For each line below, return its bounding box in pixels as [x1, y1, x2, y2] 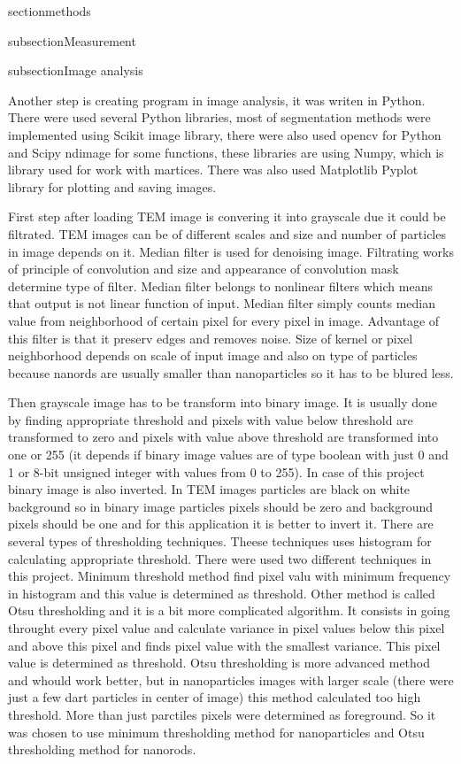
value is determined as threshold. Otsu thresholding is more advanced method [8, 653, 431, 672]
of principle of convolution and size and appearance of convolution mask [8, 259, 399, 278]
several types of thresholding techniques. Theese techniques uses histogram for [8, 532, 432, 551]
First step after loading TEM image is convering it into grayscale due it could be [8, 207, 446, 226]
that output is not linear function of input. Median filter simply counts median [8, 294, 435, 313]
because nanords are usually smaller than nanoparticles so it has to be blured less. [8, 363, 454, 382]
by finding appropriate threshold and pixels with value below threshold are [8, 410, 413, 428]
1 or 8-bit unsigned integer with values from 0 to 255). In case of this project [8, 462, 425, 481]
